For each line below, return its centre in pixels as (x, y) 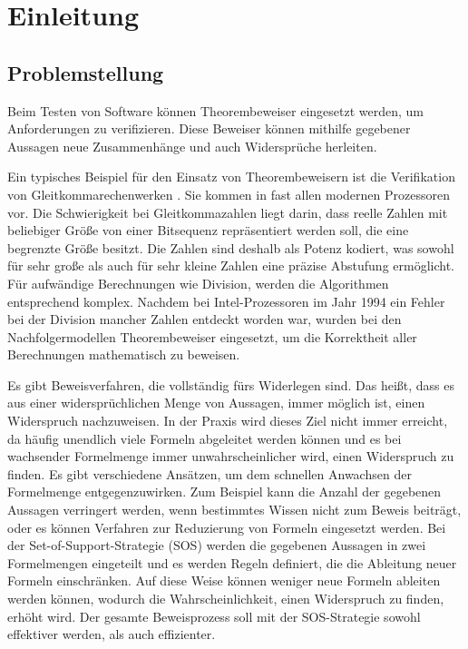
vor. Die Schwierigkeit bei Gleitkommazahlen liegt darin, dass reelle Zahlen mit (228, 212)
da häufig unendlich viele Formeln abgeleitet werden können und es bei (205, 438)
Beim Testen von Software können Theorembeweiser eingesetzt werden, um (216, 110)
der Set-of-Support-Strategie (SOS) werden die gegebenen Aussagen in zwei (217, 545)
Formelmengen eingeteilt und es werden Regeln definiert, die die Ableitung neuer (232, 562)
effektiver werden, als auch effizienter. (112, 634)
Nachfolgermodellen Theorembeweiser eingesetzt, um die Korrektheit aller (212, 336)
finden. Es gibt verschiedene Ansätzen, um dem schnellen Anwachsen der (210, 473)
